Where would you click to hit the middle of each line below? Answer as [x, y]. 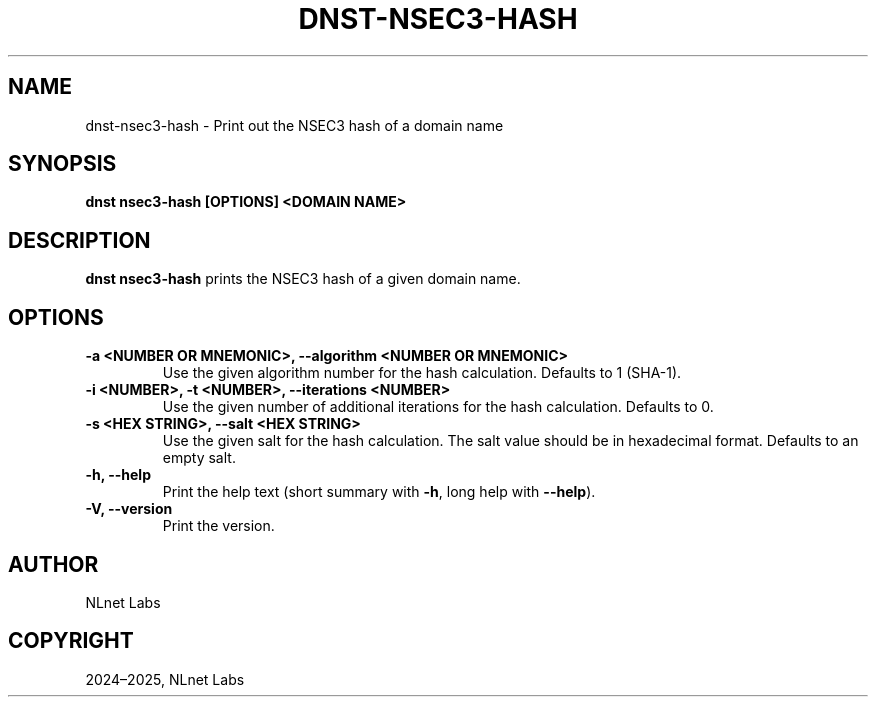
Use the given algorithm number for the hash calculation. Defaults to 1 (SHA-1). [422, 373]
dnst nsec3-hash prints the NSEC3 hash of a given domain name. [303, 279]
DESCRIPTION [79, 240]
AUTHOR [53, 564]
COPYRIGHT [71, 641]
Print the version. [218, 526]
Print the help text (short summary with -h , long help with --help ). [379, 492]
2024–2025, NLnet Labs [165, 679]
